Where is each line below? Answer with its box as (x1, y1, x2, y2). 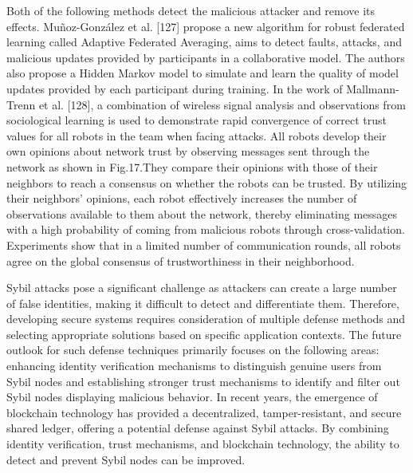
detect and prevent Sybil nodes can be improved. (6, 451, 246, 467)
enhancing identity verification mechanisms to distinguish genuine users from (6, 357, 382, 374)
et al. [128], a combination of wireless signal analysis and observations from (38, 96, 406, 112)
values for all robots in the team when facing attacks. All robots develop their (6, 127, 387, 144)
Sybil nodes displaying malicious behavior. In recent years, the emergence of (6, 388, 378, 405)
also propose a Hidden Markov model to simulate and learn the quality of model (6, 65, 399, 81)
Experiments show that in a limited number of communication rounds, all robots (6, 236, 401, 253)
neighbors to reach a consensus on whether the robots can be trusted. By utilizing (6, 174, 407, 191)
